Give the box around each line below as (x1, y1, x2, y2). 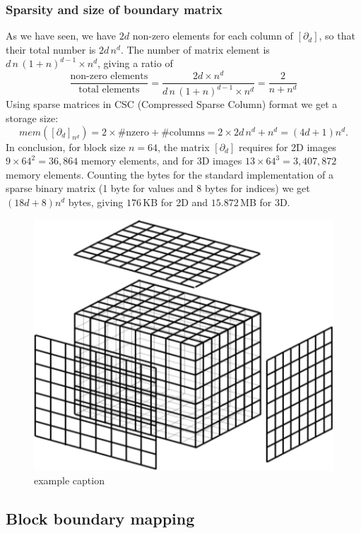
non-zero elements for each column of (132, 28, 293, 43)
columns (169, 127, 205, 138)
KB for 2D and (143, 195, 208, 210)
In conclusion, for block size (6, 139, 126, 154)
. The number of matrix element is (120, 42, 270, 56)
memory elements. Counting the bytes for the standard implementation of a (6, 167, 333, 181)
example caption (34, 473, 105, 488)
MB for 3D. (240, 195, 290, 210)
